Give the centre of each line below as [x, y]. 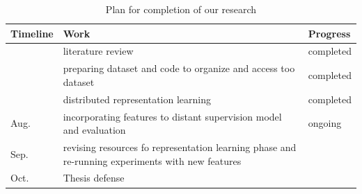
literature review [98, 51]
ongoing [325, 123]
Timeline [32, 33]
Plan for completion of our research [181, 9]
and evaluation [94, 130]
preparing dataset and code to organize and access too [179, 68]
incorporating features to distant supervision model [172, 116]
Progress [329, 33]
